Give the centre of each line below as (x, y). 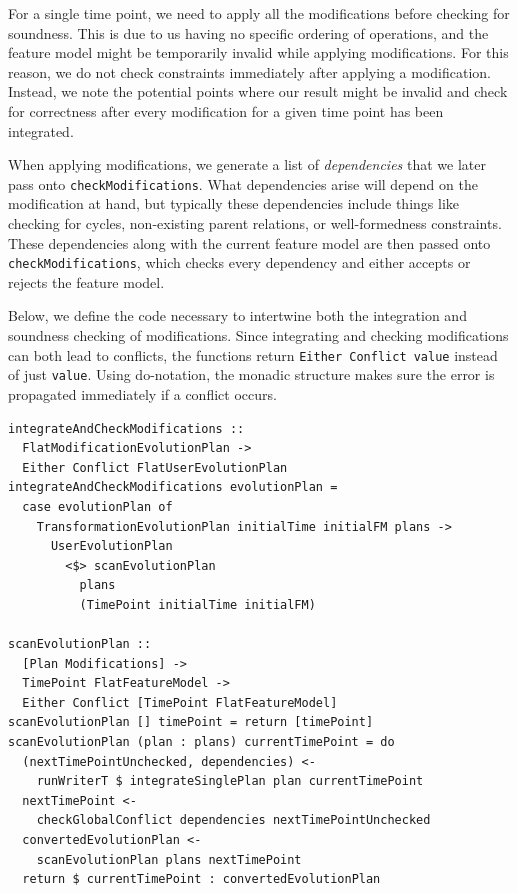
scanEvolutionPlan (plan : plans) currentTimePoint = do (201, 742)
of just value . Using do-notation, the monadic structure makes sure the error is (251, 374)
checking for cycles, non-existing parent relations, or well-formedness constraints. (255, 223)
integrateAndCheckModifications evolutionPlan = (173, 487)
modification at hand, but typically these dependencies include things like (233, 203)
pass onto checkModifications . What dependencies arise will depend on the (243, 183)
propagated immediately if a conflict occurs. (142, 393)
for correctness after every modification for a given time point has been (226, 110)
